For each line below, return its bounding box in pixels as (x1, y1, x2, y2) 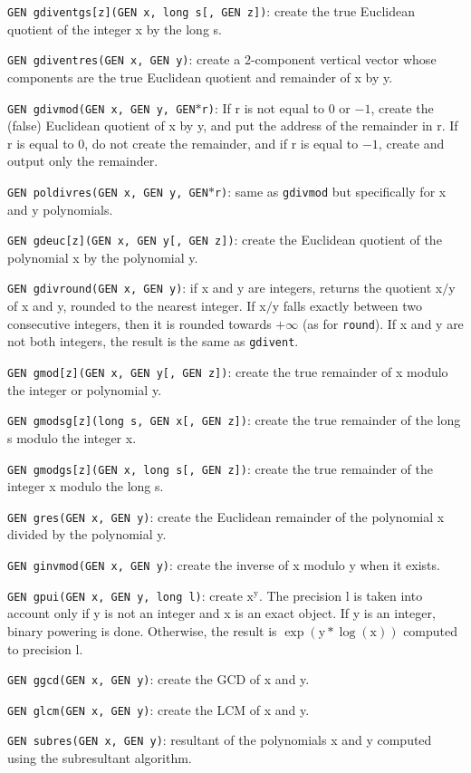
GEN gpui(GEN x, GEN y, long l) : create (7, 585, 243, 604)
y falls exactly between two (272, 296, 422, 315)
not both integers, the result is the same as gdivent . (7, 332, 299, 351)
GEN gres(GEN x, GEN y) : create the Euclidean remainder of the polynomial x (7, 507, 445, 526)
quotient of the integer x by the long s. (7, 19, 222, 38)
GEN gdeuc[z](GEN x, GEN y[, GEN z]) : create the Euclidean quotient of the (7, 230, 442, 249)
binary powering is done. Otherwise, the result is (7, 621, 277, 640)
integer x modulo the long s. (7, 477, 164, 496)
